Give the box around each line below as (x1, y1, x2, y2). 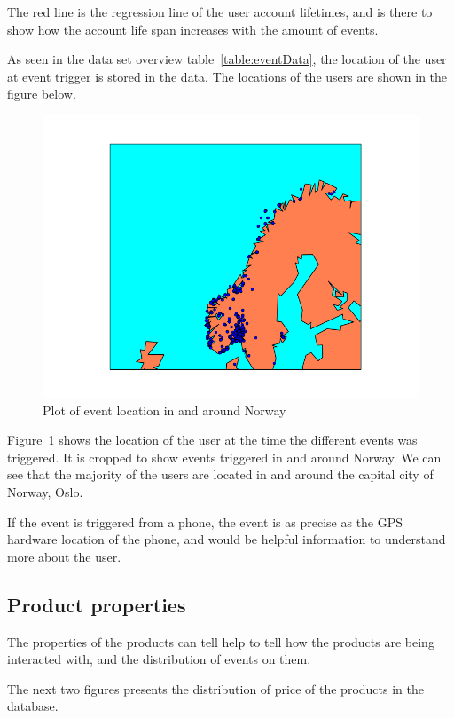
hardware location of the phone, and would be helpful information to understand (7, 530, 446, 548)
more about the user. (7, 547, 121, 565)
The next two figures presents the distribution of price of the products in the (7, 679, 424, 698)
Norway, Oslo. (7, 482, 83, 501)
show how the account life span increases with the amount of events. (7, 20, 379, 38)
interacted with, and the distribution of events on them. (7, 650, 311, 668)
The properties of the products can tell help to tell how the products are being (7, 632, 434, 651)
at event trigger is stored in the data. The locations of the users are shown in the (7, 67, 448, 85)
